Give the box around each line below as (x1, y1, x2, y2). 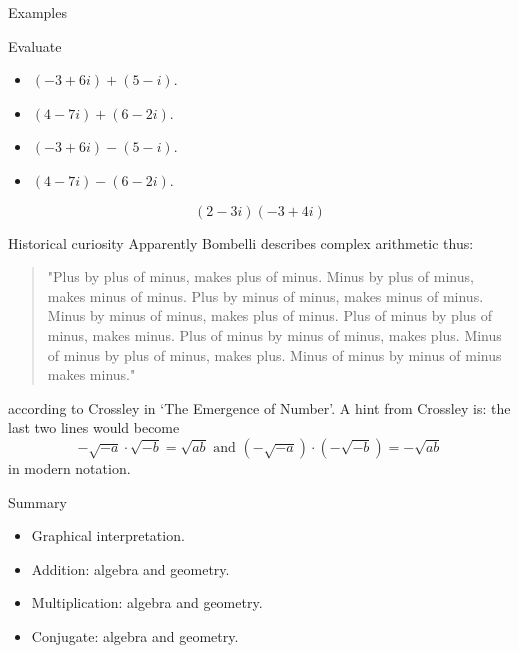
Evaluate (8, 35, 62, 56)
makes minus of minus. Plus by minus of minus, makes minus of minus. (47, 285, 484, 306)
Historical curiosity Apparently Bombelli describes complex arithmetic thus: (8, 232, 474, 253)
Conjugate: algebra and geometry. (31, 625, 239, 646)
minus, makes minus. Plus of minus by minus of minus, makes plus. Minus (47, 324, 502, 345)
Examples (8, 2, 67, 22)
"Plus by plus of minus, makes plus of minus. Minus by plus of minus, (47, 266, 474, 287)
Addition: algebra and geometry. (31, 558, 230, 579)
